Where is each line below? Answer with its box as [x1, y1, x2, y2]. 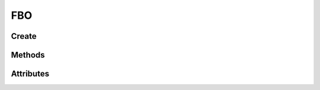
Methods [11, 50, 45, 60]
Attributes [11, 69, 50, 79]
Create [11, 31, 37, 41]
